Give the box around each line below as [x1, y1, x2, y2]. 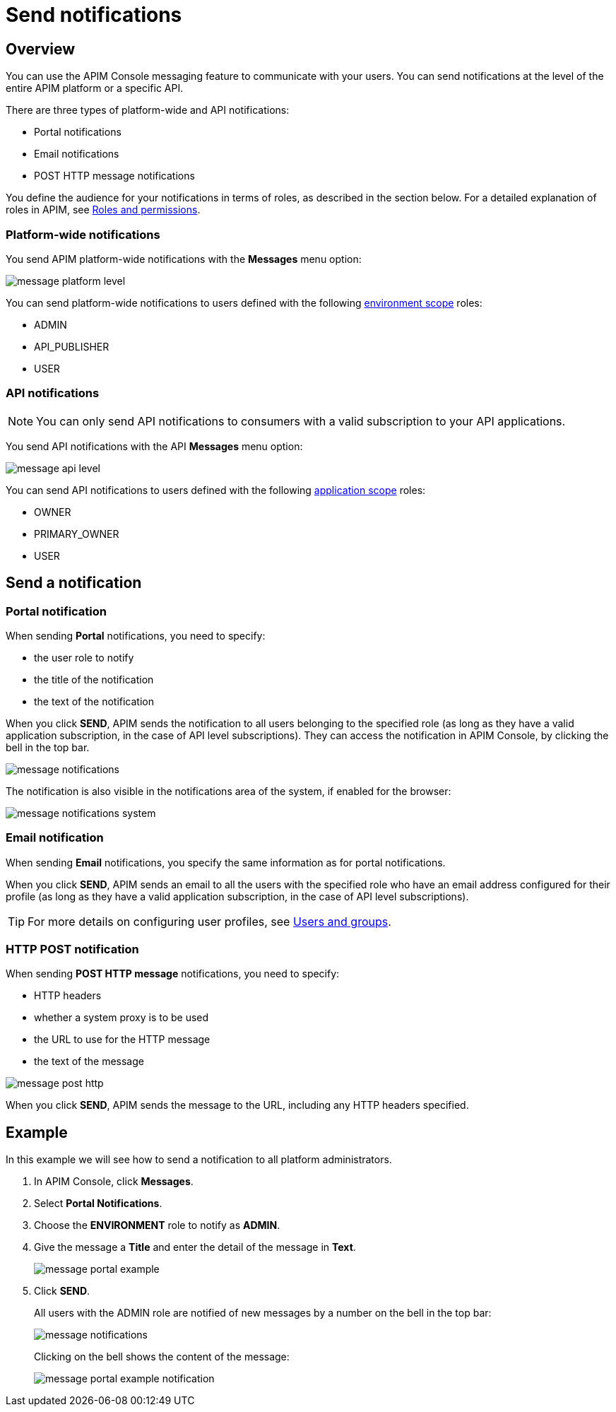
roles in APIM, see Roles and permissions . [6, 204, 201, 216]
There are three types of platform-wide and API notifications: [6, 104, 290, 117]
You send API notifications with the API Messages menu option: [6, 440, 303, 452]
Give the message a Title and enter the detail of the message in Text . [34, 1241, 356, 1254]
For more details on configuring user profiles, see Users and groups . [28, 914, 391, 929]
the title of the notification [34, 673, 154, 686]
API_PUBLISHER [34, 340, 109, 353]
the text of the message [34, 1055, 144, 1068]
